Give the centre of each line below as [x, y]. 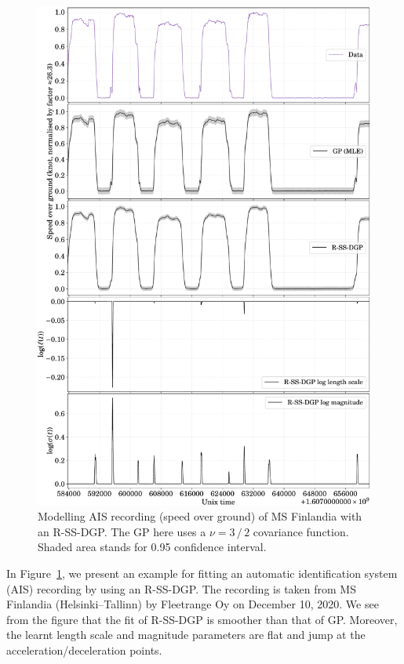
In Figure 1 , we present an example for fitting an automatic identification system [202, 573]
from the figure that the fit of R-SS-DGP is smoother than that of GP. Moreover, [202, 619]
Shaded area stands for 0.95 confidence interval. [152, 547]
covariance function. [301, 531]
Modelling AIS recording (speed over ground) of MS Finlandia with [200, 516]
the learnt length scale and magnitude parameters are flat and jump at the [186, 635]
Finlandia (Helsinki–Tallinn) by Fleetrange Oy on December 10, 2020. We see [193, 604]
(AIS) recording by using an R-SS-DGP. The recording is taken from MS [181, 588]
